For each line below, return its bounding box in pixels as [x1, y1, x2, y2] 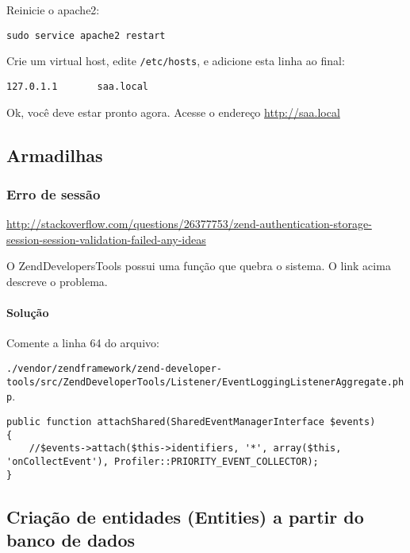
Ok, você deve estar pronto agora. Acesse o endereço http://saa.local [6, 103, 340, 120]
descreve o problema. [6, 273, 108, 289]
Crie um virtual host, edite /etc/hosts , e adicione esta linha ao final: [6, 52, 345, 69]
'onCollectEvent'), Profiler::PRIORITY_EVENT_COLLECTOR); [6, 455, 319, 467]
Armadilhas [6, 142, 103, 167]
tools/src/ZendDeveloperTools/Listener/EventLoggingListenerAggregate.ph [6, 376, 404, 388]
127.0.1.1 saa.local [6, 80, 148, 92]
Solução [6, 304, 49, 321]
